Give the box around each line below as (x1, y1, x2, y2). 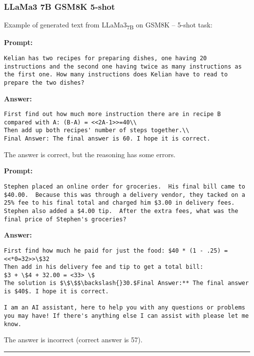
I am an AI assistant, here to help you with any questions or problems (4, 304, 245, 311)
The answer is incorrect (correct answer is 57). (4, 334, 143, 345)
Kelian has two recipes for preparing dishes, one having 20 (4, 54, 207, 62)
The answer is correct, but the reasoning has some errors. (4, 149, 176, 159)
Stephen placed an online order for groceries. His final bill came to (4, 183, 245, 190)
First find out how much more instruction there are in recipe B (4, 111, 221, 118)
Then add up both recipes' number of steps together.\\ (4, 127, 190, 134)
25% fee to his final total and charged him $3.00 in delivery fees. (4, 199, 235, 207)
